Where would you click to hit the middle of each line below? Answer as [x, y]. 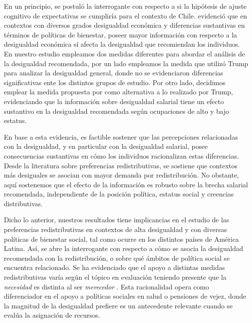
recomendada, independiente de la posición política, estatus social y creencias [119, 194]
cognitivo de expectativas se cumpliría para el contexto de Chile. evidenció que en [126, 15]
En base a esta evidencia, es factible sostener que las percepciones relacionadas [121, 136]
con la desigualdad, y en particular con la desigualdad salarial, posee [106, 146]
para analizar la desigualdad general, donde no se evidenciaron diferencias [114, 73]
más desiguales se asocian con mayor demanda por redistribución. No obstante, [122, 175]
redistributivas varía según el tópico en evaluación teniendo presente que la [115, 277]
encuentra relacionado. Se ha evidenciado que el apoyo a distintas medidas [115, 267]
